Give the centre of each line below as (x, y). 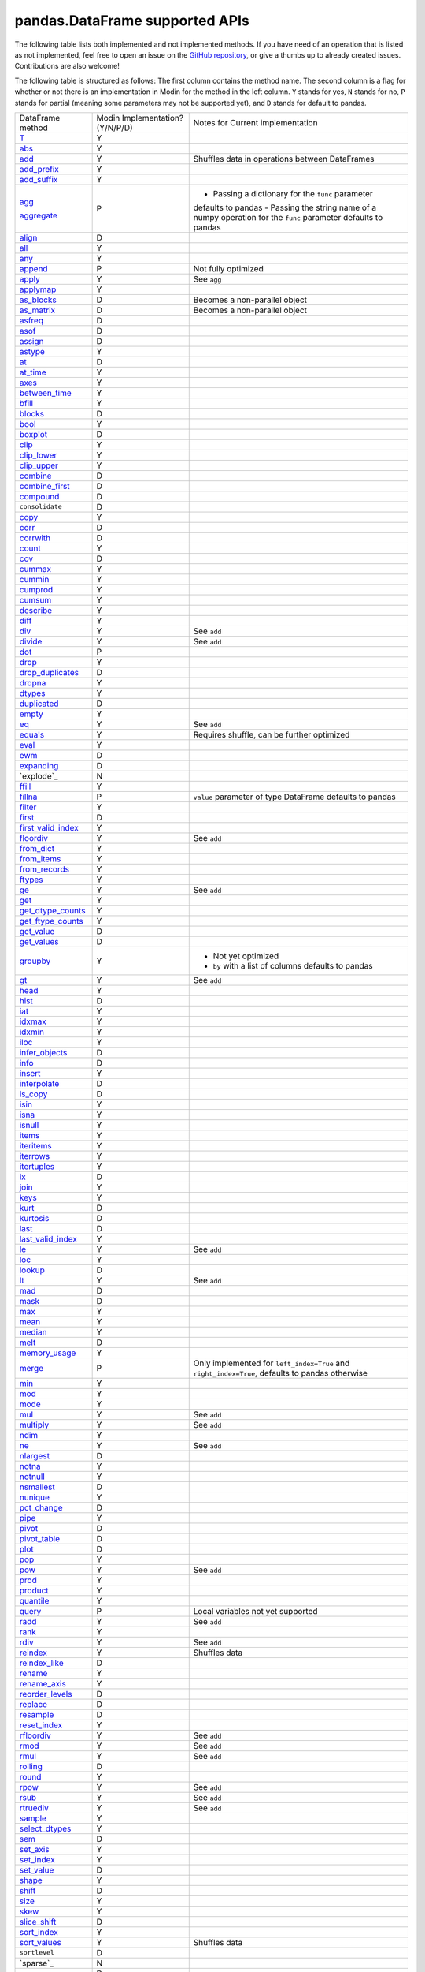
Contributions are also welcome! (67, 66)
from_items (40, 858)
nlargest (35, 1455)
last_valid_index (48, 1238)
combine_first (44, 486)
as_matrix (37, 310)
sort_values (41, 1942)
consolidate (41, 507)
